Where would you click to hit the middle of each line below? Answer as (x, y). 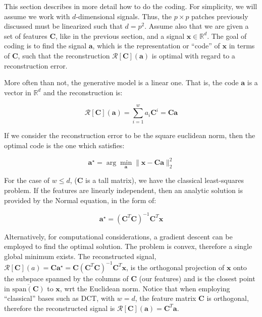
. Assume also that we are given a (197, 26)
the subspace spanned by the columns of (66, 278)
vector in (18, 92)
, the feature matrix (166, 298)
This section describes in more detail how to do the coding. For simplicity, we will (131, 6)
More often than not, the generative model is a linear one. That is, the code (121, 82)
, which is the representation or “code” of (156, 46)
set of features (26, 36)
